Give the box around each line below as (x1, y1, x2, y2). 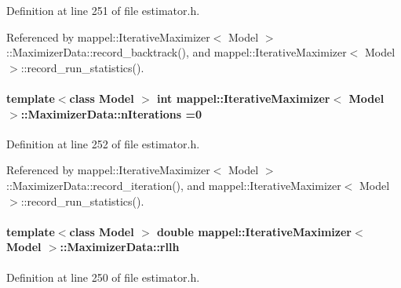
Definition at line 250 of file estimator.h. (6, 268, 200, 285)
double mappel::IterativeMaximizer (157, 223, 352, 239)
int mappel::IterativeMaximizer (157, 89, 330, 106)
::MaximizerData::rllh (60, 239, 180, 255)
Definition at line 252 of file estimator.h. (6, 135, 200, 151)
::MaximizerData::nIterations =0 (20, 105, 202, 122)
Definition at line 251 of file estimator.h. (6, 2, 200, 18)
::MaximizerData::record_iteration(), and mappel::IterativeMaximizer (6, 177, 341, 193)
